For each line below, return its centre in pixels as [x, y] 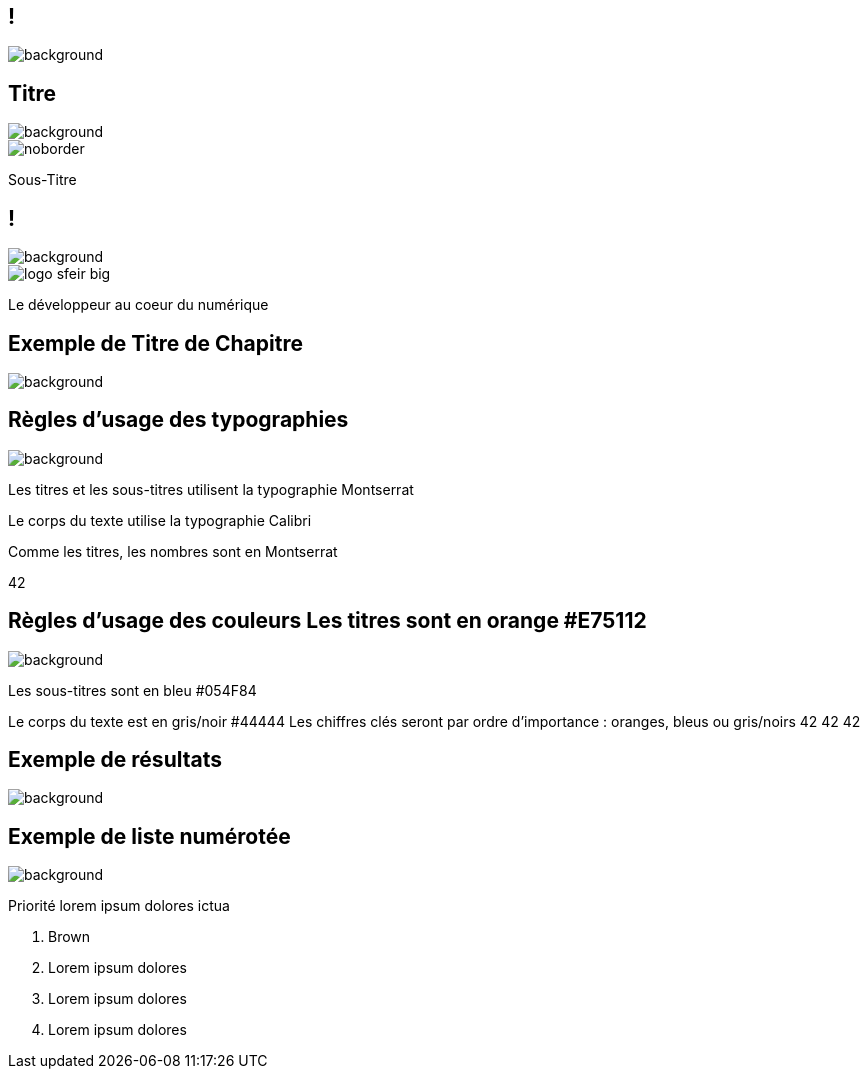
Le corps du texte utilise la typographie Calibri [160, 520]
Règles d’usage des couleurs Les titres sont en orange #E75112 [327, 621]
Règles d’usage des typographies [178, 420]
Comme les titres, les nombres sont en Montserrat [173, 551]
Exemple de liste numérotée [149, 836]
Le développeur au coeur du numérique [138, 305]
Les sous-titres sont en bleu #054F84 [132, 690]
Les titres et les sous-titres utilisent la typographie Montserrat [211, 489]
